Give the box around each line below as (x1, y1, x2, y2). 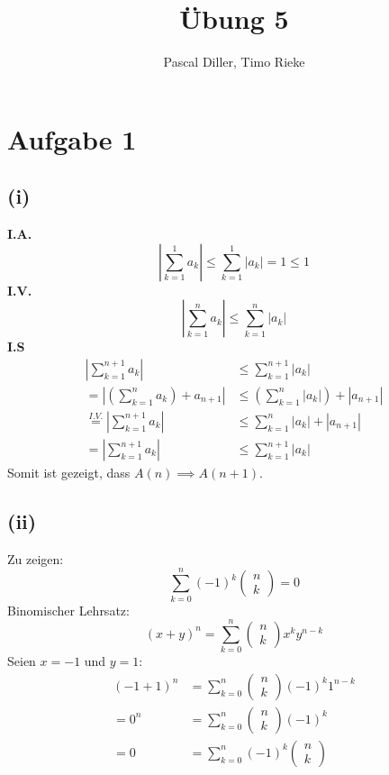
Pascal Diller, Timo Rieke (163, 52, 305, 71)
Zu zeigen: (7, 549, 64, 568)
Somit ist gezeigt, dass (7, 463, 131, 482)
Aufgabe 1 (7, 120, 137, 157)
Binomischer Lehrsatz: (7, 600, 130, 619)
